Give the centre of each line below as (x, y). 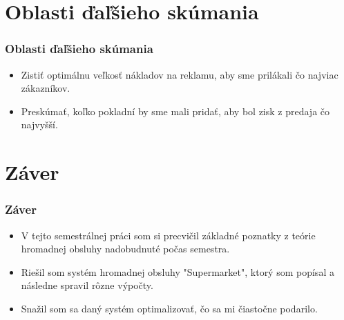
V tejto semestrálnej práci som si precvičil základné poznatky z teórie (168, 235)
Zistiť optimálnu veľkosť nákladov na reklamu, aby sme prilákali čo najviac (180, 74)
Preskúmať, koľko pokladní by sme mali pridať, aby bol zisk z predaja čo (175, 111)
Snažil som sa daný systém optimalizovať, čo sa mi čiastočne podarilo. (169, 308)
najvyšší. (39, 124)
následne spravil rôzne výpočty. (87, 285)
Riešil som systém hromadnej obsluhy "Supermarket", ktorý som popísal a (178, 271)
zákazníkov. (46, 88)
